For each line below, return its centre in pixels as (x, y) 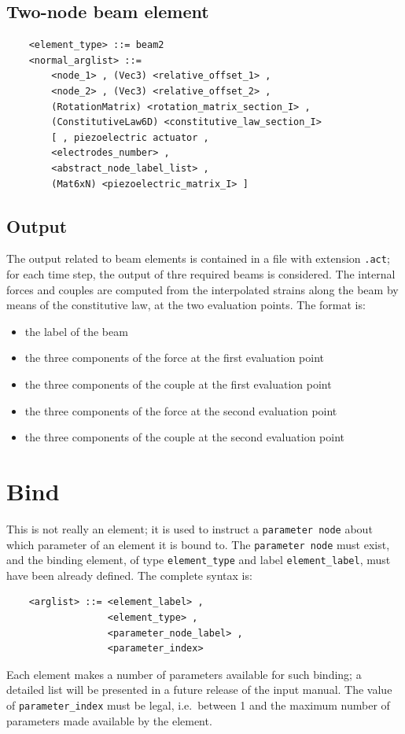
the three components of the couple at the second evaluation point (184, 437)
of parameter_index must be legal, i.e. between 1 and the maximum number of (198, 705)
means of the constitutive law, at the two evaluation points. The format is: (186, 305)
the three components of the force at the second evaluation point (181, 410)
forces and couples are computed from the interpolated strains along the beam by (202, 289)
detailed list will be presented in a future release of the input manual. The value (199, 690)
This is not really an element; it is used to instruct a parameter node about (190, 528)
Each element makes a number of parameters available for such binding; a (184, 674)
